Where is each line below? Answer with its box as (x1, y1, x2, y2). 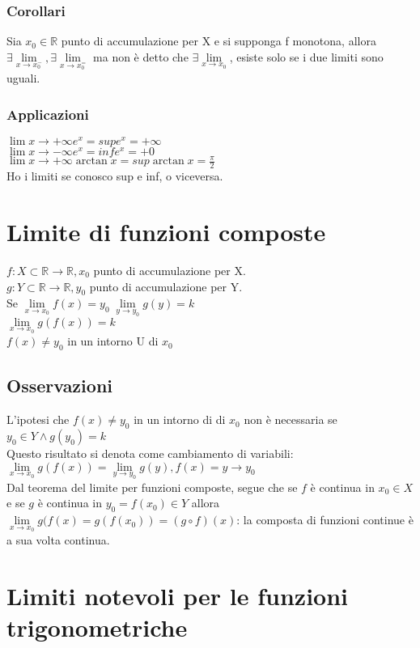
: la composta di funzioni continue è (236, 511, 414, 528)
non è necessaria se (244, 411, 337, 428)
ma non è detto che (93, 48, 189, 65)
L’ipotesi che (6, 411, 70, 428)
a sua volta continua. (6, 531, 110, 548)
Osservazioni (6, 373, 112, 398)
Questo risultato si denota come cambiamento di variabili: (6, 445, 294, 461)
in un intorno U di (67, 332, 159, 349)
